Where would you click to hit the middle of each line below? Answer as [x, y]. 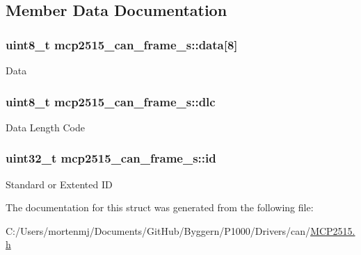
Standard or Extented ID [59, 184]
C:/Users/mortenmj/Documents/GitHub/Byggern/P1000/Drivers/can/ [158, 230]
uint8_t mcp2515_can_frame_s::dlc [111, 101]
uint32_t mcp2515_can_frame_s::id [111, 158]
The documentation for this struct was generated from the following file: [160, 207]
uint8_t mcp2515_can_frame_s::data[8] [122, 44]
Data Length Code [45, 127]
